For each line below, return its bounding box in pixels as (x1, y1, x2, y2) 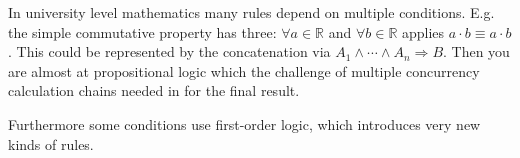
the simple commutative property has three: (8, 21, 277, 42)
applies (402, 21, 445, 42)
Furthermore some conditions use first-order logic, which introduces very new (8, 113, 481, 134)
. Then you (443, 41, 510, 62)
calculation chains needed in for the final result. (8, 80, 300, 101)
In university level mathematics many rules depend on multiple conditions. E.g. (8, 2, 495, 22)
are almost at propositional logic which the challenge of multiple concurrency (8, 60, 480, 81)
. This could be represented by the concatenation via (8, 41, 331, 62)
